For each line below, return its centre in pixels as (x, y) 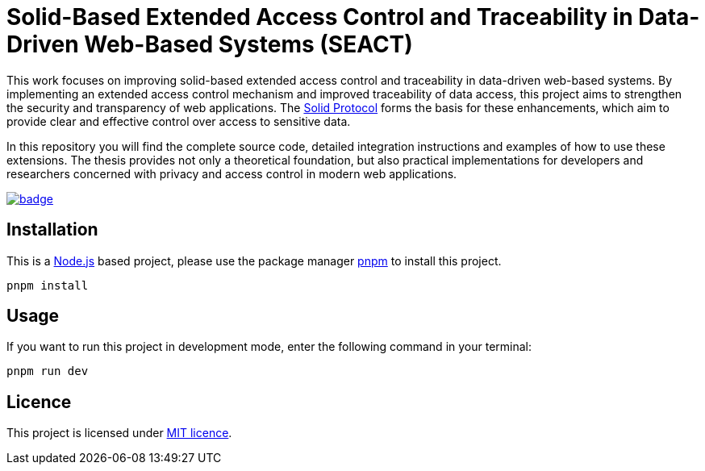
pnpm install (48, 285)
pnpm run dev (48, 371)
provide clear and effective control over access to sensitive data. (179, 121)
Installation (52, 230)
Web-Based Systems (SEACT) (248, 44)
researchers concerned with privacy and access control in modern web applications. (232, 173)
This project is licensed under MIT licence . (119, 433)
